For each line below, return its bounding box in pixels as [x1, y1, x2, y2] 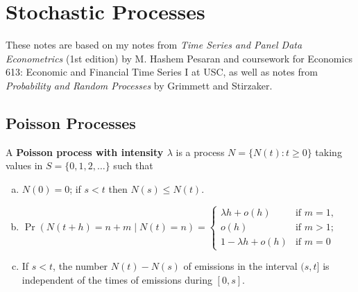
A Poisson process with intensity [6, 144, 164, 159]
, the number [53, 259, 108, 273]
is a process [176, 144, 225, 159]
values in [6, 158, 43, 173]
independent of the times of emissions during [22, 272, 212, 286]
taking [315, 144, 342, 159]
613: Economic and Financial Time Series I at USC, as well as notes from [6, 65, 318, 79]
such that [113, 158, 153, 173]
